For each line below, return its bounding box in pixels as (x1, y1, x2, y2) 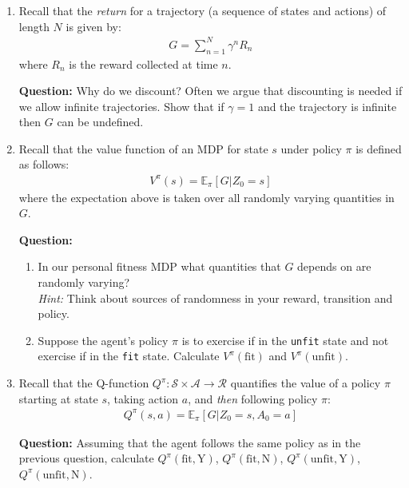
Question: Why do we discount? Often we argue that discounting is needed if (18, 82, 403, 99)
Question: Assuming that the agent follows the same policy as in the (18, 434, 361, 450)
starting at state (18, 390, 98, 407)
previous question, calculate (18, 450, 154, 466)
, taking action (107, 390, 179, 407)
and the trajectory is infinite (257, 97, 397, 114)
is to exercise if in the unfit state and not (181, 331, 389, 348)
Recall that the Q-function (18, 375, 149, 391)
